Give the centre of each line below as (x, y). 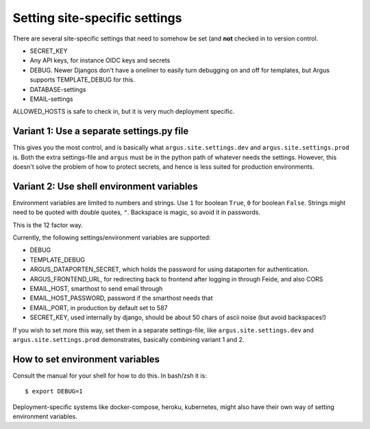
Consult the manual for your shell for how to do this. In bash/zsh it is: (110, 375)
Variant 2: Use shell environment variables (105, 186)
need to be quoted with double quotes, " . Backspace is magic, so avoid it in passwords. (136, 212)
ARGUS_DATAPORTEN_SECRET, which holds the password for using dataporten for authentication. (170, 269)
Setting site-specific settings (97, 18)
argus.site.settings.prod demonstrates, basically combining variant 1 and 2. (128, 339)
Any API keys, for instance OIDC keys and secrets (100, 60)
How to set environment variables (86, 359)
